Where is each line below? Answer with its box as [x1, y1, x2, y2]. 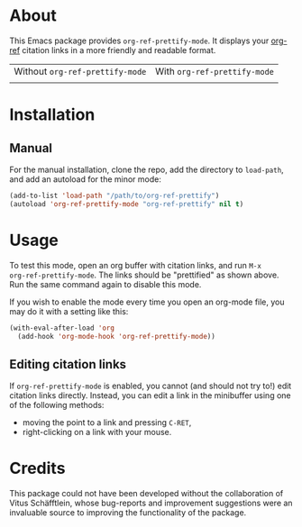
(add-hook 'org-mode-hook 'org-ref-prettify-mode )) [17, 332, 216, 341]
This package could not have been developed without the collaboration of [9, 488, 284, 499]
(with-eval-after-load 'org [9, 323, 115, 332]
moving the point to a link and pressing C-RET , [22, 417, 192, 428]
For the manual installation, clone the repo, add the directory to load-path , [9, 164, 284, 175]
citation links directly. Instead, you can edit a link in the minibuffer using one [9, 390, 291, 401]
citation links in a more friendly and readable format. [22, 44, 216, 55]
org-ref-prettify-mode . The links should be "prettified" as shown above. [9, 269, 279, 280]
